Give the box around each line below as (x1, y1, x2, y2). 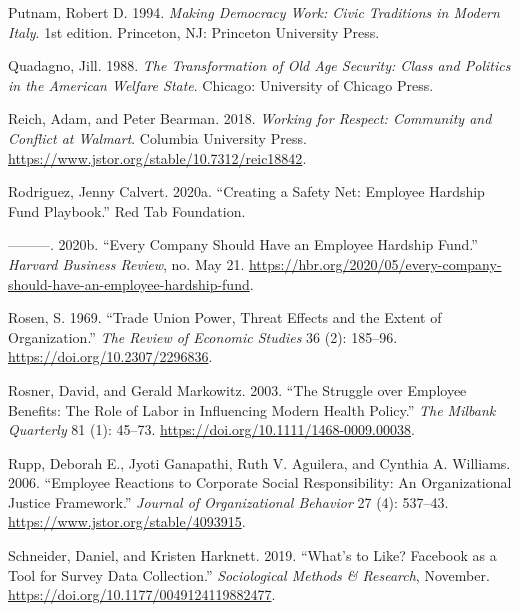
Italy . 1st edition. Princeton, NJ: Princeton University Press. (8, 21, 380, 42)
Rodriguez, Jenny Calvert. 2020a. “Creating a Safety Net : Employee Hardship (8, 181, 485, 202)
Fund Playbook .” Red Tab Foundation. (8, 200, 246, 221)
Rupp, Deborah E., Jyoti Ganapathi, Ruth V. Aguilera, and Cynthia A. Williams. (8, 452, 511, 473)
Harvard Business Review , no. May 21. (8, 253, 245, 274)
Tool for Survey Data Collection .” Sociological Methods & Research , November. (8, 564, 490, 585)
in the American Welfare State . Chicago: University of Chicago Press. (8, 74, 434, 95)
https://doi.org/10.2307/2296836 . (8, 346, 213, 367)
